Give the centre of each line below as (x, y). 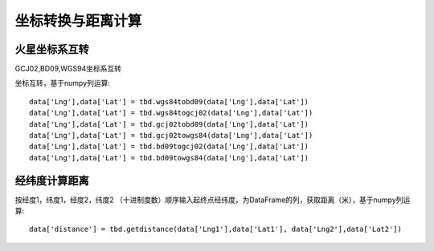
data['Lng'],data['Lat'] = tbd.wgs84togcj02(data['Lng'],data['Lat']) (171, 113)
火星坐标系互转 (52, 49)
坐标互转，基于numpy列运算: (63, 83)
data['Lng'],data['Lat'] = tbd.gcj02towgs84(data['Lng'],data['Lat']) (171, 136)
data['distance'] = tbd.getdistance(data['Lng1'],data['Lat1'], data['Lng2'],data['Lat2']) (215, 229)
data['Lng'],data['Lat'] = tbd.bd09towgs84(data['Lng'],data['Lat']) (169, 158)
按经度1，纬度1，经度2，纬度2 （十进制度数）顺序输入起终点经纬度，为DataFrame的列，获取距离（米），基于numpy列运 (213, 200)
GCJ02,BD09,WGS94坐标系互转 (68, 69)
